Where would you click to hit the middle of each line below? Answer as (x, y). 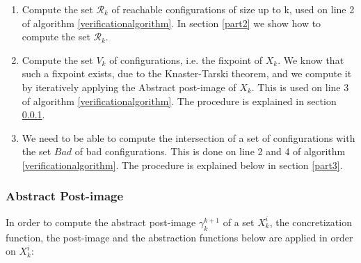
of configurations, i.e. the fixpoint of (186, 59)
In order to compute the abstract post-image (101, 222)
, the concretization (311, 222)
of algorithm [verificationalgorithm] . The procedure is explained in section (179, 101)
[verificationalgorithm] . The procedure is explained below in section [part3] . (182, 165)
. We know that (311, 59)
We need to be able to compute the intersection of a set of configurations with (188, 137)
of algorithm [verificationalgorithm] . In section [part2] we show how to (171, 23)
